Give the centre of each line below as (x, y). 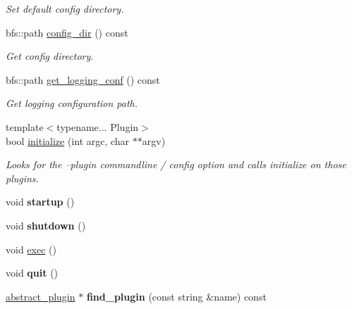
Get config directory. (50, 56)
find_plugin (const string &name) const (176, 296)
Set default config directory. (65, 8)
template (25, 126)
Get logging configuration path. (72, 103)
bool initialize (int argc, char (68, 140)
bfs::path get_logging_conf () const (83, 79)
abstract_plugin (41, 296)
